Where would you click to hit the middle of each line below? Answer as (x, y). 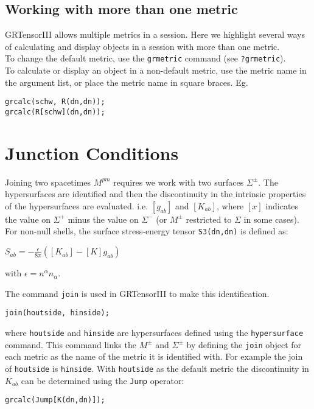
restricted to (209, 219)
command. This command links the (71, 344)
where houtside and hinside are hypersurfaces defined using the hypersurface (154, 333)
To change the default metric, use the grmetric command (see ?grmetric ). (145, 58)
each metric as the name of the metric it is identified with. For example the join (154, 356)
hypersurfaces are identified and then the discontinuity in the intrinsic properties (155, 194)
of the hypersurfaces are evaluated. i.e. (77, 205)
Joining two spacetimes (48, 182)
